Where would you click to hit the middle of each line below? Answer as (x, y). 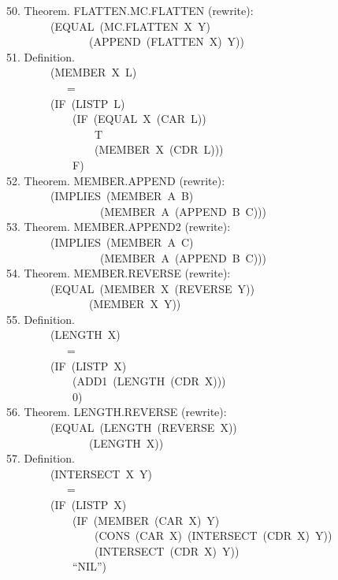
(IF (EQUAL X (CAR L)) (139, 119)
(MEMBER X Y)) (135, 304)
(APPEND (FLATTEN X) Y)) (167, 41)
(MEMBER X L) (93, 72)
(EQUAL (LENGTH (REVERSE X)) (143, 428)
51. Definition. (41, 56)
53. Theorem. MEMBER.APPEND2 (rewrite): (119, 227)
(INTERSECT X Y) (101, 473)
